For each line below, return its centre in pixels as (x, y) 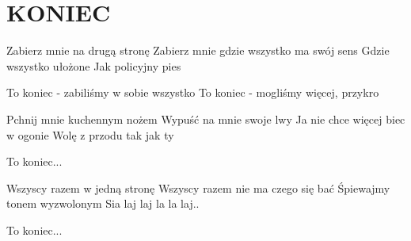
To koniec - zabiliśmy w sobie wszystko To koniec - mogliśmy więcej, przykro (193, 92)
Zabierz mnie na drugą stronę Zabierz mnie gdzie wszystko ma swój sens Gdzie (198, 50)
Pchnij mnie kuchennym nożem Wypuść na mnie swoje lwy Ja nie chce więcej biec (206, 119)
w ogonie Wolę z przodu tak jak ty (90, 134)
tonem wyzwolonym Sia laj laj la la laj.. (103, 203)
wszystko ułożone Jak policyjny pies (94, 65)
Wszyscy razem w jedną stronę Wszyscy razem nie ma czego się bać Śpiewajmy (198, 187)
